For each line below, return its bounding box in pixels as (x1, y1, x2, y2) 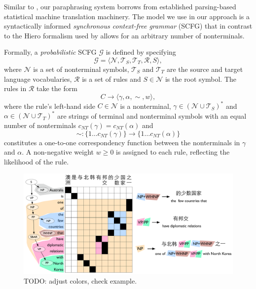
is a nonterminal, (120, 100, 171, 111)
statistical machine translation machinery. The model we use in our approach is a (4, 11, 250, 21)
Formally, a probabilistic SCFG (4, 47, 97, 57)
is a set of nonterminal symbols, (33, 64, 129, 74)
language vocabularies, (4, 73, 72, 84)
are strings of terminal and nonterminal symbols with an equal (57, 110, 247, 121)
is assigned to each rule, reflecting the (116, 147, 230, 157)
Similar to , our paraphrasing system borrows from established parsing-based (4, 1, 236, 11)
